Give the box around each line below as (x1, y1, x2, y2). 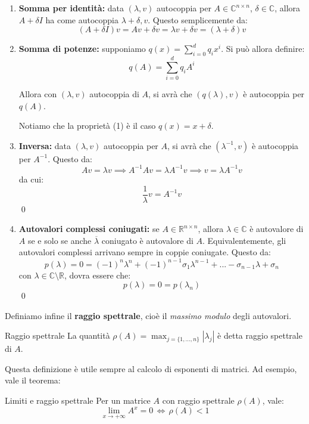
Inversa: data (18, 139, 71, 151)
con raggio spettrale (162, 394, 235, 407)
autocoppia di (89, 88, 139, 100)
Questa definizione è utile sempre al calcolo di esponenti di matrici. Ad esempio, (5, 362, 297, 375)
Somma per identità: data (18, 2, 124, 14)
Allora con (18, 88, 57, 100)
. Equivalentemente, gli (202, 234, 286, 246)
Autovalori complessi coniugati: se (18, 222, 160, 235)
